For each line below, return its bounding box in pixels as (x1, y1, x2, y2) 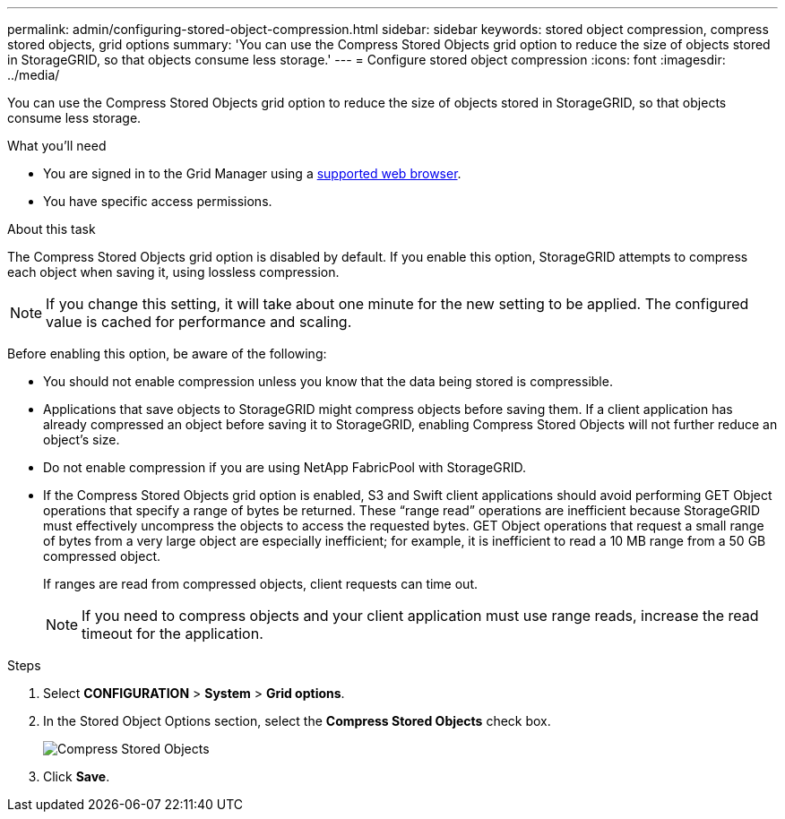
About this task (7, 221, 96, 237)
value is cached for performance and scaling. (46, 313, 352, 331)
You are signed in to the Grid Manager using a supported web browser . (43, 166, 462, 181)
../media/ (7, 67, 60, 82)
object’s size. (43, 432, 120, 447)
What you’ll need (7, 138, 107, 153)
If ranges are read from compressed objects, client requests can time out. (43, 576, 479, 591)
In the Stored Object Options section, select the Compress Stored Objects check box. (43, 713, 551, 728)
